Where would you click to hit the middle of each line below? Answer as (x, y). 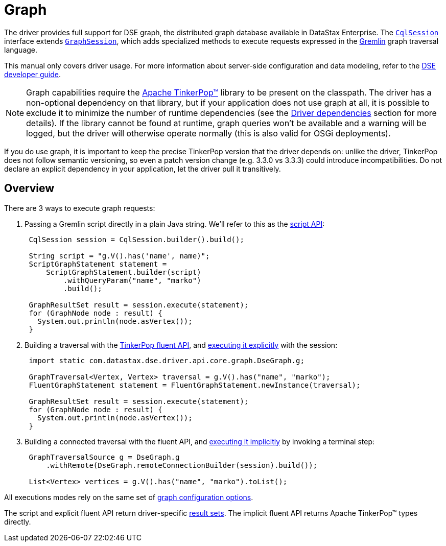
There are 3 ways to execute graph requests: (80, 208)
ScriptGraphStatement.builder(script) (124, 272)
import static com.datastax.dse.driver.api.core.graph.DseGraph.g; (167, 360)
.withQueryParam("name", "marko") (132, 280)
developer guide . (32, 74)
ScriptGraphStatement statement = (98, 264)
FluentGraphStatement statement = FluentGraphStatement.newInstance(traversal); (195, 385)
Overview (29, 188)
